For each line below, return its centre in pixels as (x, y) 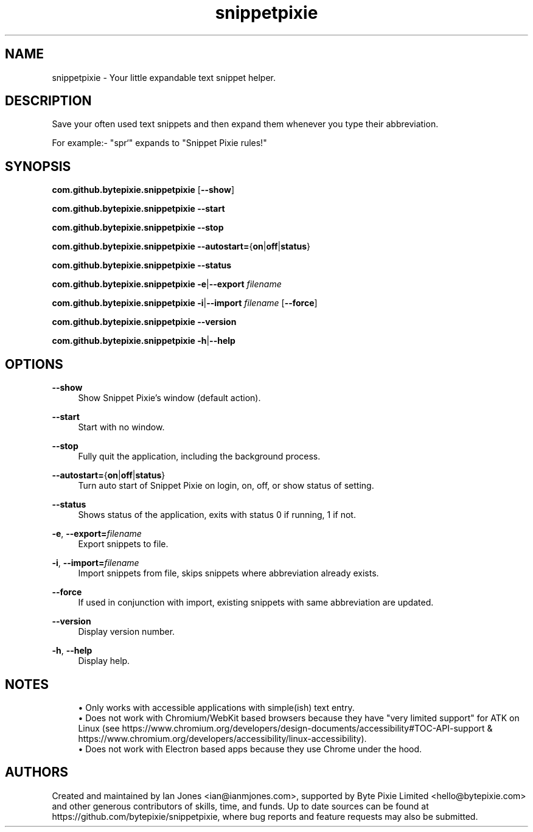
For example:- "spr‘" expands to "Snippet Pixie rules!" (159, 143)
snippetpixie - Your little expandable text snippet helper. (164, 77)
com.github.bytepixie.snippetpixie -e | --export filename (167, 284)
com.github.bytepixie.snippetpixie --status (142, 265)
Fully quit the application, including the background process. (199, 456)
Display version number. (127, 632)
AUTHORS (37, 772)
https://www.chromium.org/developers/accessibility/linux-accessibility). (222, 738)
